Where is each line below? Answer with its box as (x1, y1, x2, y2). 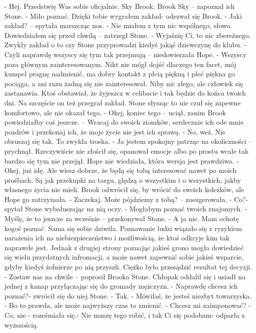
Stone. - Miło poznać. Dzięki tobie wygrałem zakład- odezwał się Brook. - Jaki (4, 10, 242, 21)
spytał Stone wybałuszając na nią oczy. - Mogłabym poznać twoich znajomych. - (4, 203, 247, 214)
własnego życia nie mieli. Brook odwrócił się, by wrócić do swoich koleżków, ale (4, 184, 244, 195)
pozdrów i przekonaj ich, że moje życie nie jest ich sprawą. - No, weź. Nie (4, 126, 225, 136)
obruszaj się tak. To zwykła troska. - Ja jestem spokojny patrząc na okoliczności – (4, 136, 252, 146)
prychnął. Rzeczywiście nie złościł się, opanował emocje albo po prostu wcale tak (4, 145, 249, 156)
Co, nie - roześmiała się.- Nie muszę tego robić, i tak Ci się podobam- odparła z (4, 310, 245, 320)
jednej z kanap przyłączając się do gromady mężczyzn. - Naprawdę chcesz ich (4, 281, 238, 291)
